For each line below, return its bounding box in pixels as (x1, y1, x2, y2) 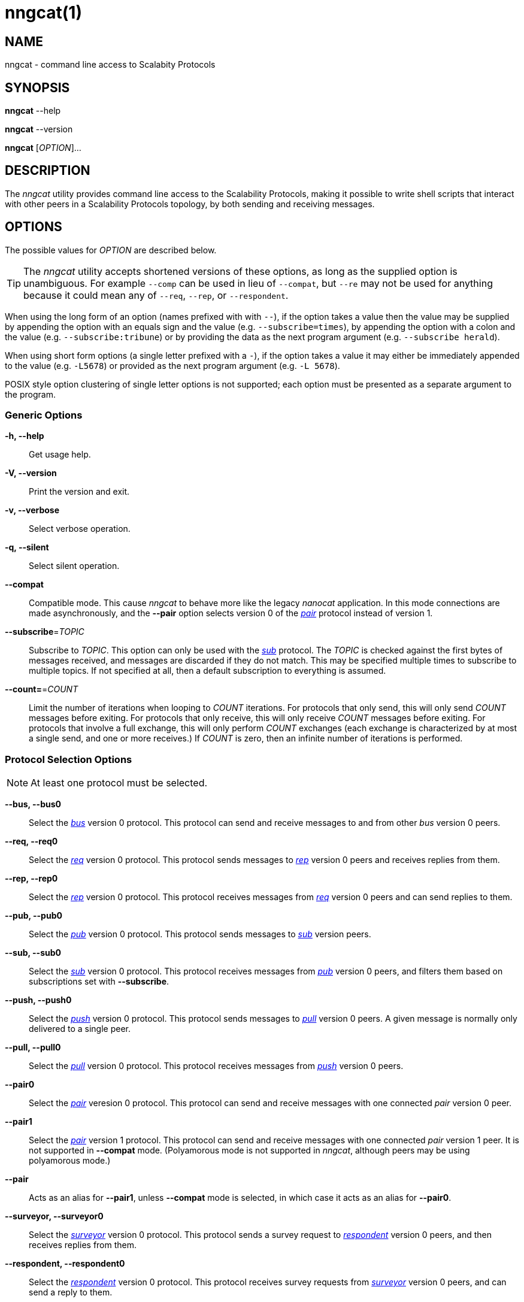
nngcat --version (5, 124, 73, 135)
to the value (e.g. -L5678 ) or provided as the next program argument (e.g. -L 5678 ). (5, 360, 340, 371)
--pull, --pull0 (5, 1042, 61, 1053)
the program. (5, 389, 56, 399)
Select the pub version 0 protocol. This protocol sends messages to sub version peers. (29, 929, 371, 940)
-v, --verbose (5, 505, 60, 516)
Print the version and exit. (29, 486, 130, 497)
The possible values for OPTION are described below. (5, 244, 217, 255)
